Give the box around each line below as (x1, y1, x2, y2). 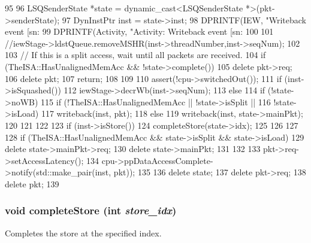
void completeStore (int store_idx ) (5, 203, 177, 218)
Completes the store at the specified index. (5, 226, 162, 239)
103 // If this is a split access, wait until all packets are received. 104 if (5, 48, 266, 61)
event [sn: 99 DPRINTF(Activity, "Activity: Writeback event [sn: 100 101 (5, 25, 274, 38)
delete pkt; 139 (5, 177, 59, 190)
